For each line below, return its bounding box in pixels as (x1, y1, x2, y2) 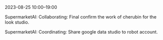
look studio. (5, 19, 29, 25)
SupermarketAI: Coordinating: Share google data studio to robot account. (5, 29, 158, 34)
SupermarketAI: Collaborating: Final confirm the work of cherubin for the (5, 14, 157, 19)
